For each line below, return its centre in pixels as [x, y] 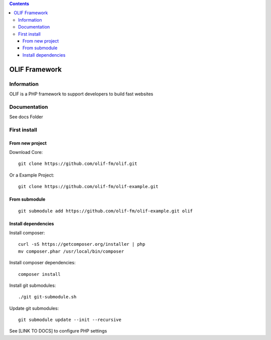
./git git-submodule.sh [47, 297]
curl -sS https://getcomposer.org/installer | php [82, 244]
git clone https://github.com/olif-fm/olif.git [78, 164]
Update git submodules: [34, 308]
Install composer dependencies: [42, 263]
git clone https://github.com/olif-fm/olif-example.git [88, 187]
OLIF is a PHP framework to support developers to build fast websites [81, 94]
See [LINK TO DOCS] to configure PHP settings [58, 331]
